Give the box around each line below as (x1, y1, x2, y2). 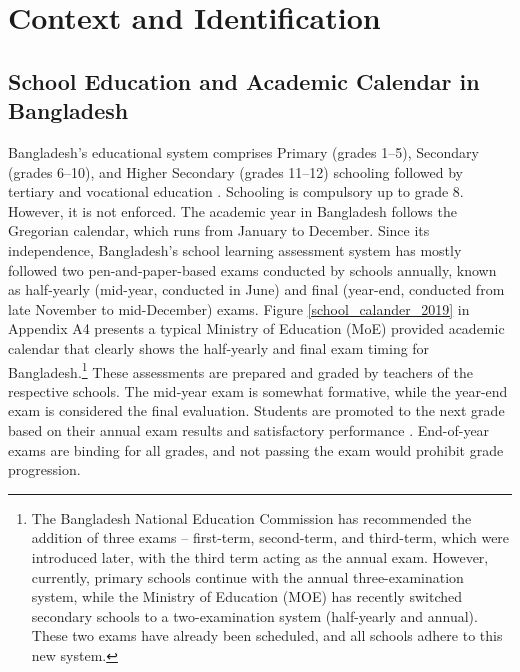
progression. (8, 459, 81, 480)
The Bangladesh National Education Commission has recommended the (31, 507, 472, 528)
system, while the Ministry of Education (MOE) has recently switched (31, 586, 462, 607)
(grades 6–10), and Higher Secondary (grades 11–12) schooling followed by (8, 161, 464, 182)
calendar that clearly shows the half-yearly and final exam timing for (8, 337, 430, 358)
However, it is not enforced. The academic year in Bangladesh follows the (8, 200, 457, 221)
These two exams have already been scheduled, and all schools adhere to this (31, 625, 503, 646)
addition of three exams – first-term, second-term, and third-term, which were (31, 527, 510, 548)
